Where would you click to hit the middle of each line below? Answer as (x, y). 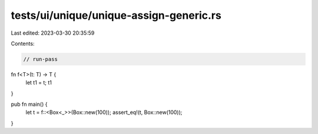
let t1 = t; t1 (39, 83)
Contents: (23, 43)
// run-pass (41, 59)
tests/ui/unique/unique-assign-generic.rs (116, 15)
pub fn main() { (29, 104)
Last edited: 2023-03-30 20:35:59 (53, 33)
